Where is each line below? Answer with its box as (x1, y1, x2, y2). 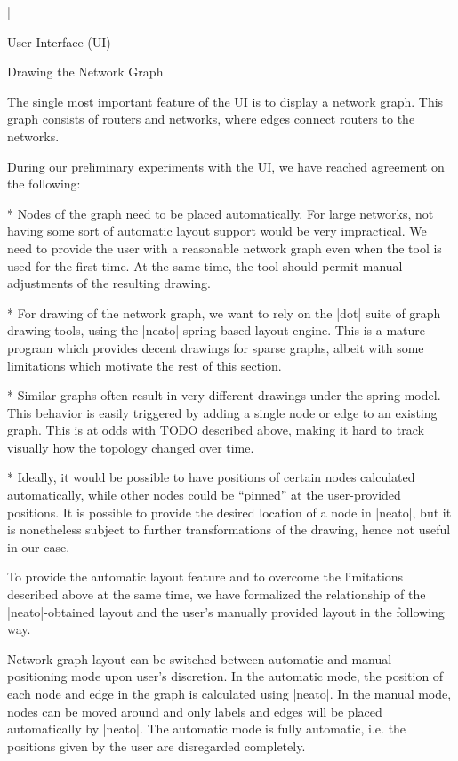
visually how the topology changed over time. (7, 437, 254, 456)
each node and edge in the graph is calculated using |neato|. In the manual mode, (7, 685, 452, 702)
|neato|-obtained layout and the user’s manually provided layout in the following (7, 602, 445, 621)
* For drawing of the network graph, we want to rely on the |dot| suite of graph (7, 303, 441, 322)
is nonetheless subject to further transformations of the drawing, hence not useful (7, 520, 451, 539)
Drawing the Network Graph (7, 62, 164, 81)
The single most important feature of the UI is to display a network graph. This (7, 92, 444, 110)
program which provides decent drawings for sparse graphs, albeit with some (7, 338, 424, 356)
